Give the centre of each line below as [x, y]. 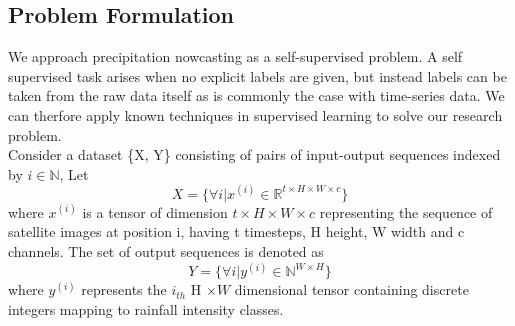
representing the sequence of [406, 211]
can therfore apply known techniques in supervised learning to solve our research [255, 114]
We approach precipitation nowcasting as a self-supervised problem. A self [235, 56]
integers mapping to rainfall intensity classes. [146, 308]
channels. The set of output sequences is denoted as [166, 251]
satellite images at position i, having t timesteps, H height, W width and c [236, 231]
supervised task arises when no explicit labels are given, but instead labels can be [257, 75]
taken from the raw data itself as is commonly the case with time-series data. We [256, 95]
